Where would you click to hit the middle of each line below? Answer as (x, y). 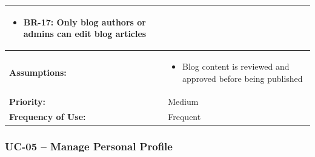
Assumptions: (38, 72)
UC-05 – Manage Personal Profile (89, 146)
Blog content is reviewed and (236, 66)
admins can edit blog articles (85, 34)
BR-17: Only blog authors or (85, 22)
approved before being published (243, 78)
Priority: (28, 102)
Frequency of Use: (48, 117)
